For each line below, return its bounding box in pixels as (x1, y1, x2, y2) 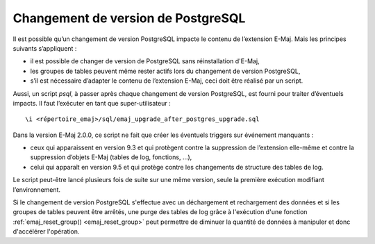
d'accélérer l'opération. (12, 227, 80, 236)
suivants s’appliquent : (12, 44, 77, 52)
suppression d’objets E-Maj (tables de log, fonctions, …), (30, 153, 192, 161)
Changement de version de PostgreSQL (12, 10, 246, 26)
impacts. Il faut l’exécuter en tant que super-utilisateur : (12, 99, 171, 107)
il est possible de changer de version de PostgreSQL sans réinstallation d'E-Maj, (30, 57, 260, 65)
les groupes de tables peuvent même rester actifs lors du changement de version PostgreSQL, (30, 67, 301, 75)
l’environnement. (12, 185, 61, 194)
